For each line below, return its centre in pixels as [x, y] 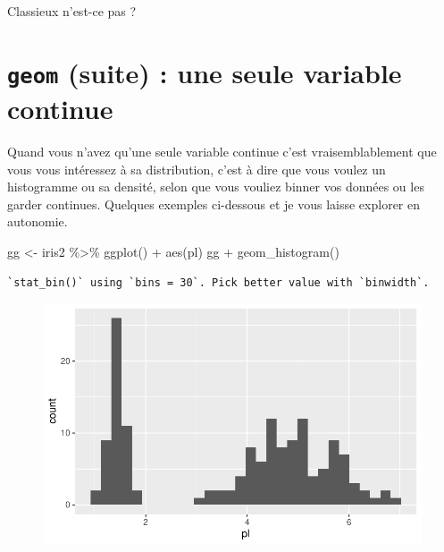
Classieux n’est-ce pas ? [72, 11]
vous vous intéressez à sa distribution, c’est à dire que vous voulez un [197, 169]
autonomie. [38, 221]
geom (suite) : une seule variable [205, 72]
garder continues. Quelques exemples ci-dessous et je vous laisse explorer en [214, 204]
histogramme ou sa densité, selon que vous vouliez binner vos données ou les [216, 187]
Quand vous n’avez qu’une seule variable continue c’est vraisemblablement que [222, 152]
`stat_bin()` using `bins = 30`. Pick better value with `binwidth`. [218, 282]
